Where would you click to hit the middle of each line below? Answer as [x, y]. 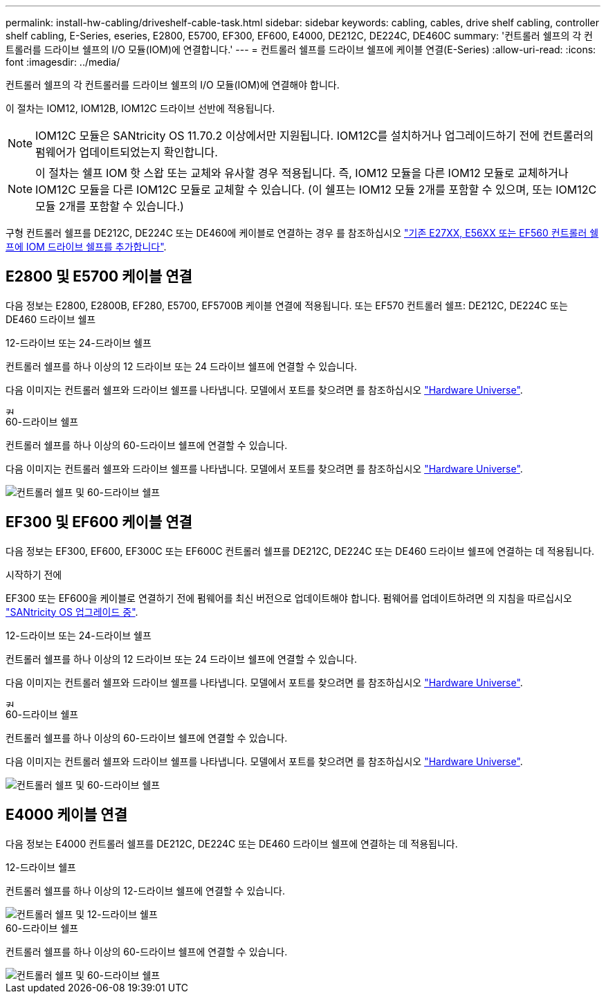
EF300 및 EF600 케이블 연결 [99, 522]
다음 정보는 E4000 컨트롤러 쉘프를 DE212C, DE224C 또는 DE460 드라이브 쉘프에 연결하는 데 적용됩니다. [232, 843]
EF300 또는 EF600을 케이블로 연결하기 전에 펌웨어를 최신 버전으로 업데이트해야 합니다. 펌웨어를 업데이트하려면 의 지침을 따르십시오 [289, 598]
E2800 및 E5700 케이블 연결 [99, 277]
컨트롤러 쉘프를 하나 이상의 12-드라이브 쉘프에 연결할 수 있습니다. [145, 890]
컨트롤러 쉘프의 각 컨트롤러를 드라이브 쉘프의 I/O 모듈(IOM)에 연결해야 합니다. [173, 85]
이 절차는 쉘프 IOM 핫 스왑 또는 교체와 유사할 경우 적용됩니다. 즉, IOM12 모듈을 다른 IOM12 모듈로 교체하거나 [302, 173]
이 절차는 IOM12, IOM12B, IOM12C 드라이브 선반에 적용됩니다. [140, 108]
